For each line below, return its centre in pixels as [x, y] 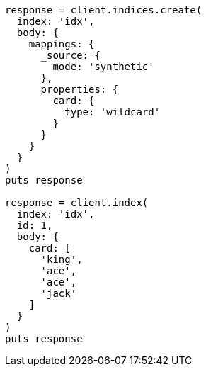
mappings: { [62, 44]
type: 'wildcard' [113, 112]
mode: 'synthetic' [103, 67]
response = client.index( [77, 203]
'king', [62, 259]
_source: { [70, 55]
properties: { [80, 89]
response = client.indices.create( [104, 10]
